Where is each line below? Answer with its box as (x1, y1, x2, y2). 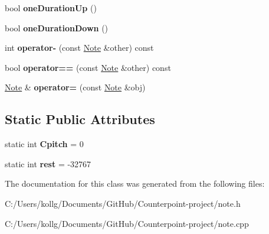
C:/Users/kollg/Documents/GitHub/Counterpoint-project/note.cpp (5, 217, 249, 229)
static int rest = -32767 (5, 157, 91, 170)
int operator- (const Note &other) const (5, 41, 154, 54)
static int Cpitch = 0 (5, 138, 84, 150)
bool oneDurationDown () (5, 21, 109, 34)
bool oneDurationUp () (5, 2, 97, 14)
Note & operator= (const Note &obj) (5, 81, 146, 93)
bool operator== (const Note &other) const (5, 61, 171, 73)
